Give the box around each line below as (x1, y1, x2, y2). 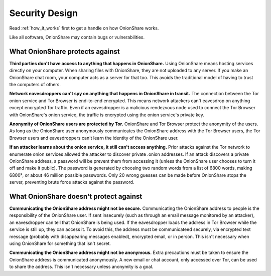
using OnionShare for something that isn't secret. (9, 240, 111, 246)
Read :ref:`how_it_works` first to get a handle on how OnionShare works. (9, 25, 159, 31)
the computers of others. (9, 82, 61, 88)
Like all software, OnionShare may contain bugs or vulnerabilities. (9, 34, 145, 40)
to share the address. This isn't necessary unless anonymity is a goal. (9, 263, 154, 270)
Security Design (9, 8, 78, 19)
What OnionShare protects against (9, 47, 120, 56)
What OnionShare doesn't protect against (9, 192, 143, 200)
